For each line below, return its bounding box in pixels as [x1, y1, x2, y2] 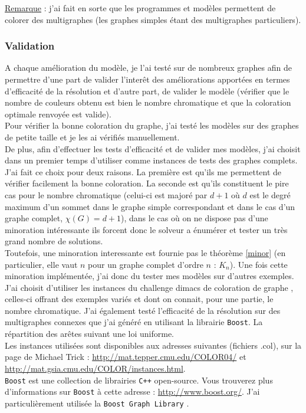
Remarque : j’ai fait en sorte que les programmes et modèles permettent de [5, 2, 276, 14]
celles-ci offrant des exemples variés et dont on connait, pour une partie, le [5, 293, 274, 305]
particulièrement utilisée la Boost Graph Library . [5, 396, 189, 409]
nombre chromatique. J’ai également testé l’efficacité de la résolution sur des [5, 304, 281, 316]
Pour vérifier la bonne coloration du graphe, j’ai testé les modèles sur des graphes [5, 119, 299, 132]
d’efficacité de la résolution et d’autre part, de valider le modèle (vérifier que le [5, 84, 289, 97]
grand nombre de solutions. [5, 235, 103, 247]
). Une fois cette [229, 258, 288, 270]
